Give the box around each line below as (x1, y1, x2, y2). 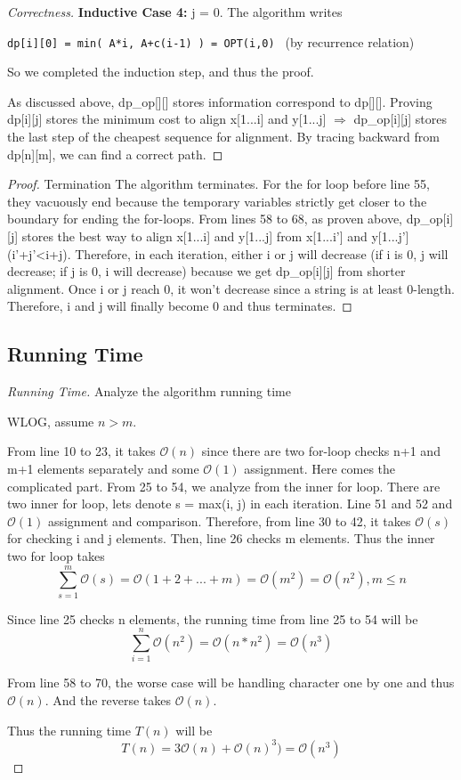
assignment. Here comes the (244, 459, 396, 477)
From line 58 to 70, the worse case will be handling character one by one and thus (7, 673, 455, 692)
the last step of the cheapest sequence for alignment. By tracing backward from (7, 127, 440, 146)
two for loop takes (7, 546, 105, 565)
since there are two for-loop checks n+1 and (201, 442, 441, 460)
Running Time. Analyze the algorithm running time (7, 382, 291, 401)
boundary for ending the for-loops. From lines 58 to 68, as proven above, (7, 209, 402, 228)
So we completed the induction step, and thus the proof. (7, 62, 314, 81)
